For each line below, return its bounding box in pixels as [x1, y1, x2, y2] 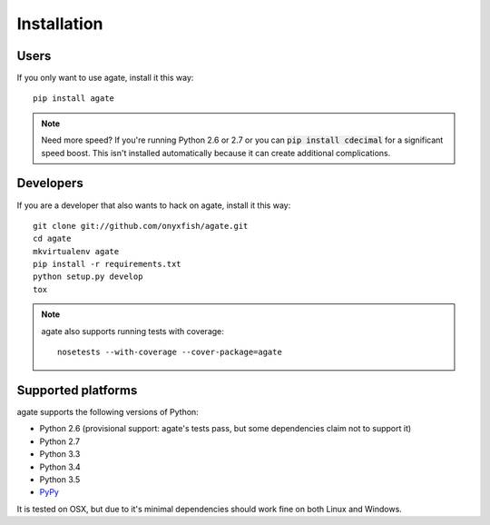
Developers [16, 175, 83, 191]
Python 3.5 [39, 473, 81, 485]
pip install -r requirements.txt [33, 259, 181, 270]
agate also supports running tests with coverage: [41, 325, 224, 336]
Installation [16, 14, 103, 34]
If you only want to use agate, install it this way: [16, 73, 194, 84]
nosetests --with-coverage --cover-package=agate [57, 347, 283, 358]
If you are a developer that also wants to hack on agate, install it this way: [16, 200, 291, 211]
